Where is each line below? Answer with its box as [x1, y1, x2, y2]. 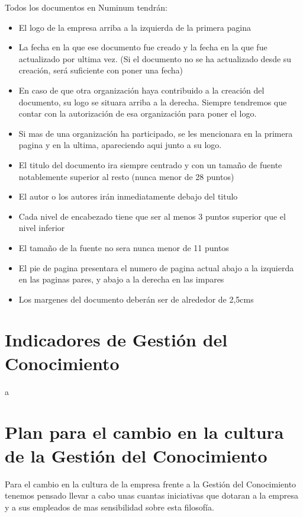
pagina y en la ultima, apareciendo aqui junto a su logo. [18, 139, 222, 151]
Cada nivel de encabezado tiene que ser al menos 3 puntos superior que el [18, 210, 286, 222]
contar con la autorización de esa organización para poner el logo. [18, 107, 257, 120]
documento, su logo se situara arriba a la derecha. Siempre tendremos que [18, 95, 287, 108]
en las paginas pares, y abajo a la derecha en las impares [18, 273, 224, 285]
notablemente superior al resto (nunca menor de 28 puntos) [18, 170, 234, 182]
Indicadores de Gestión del [5, 327, 228, 352]
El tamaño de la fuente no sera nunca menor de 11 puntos [18, 241, 229, 253]
